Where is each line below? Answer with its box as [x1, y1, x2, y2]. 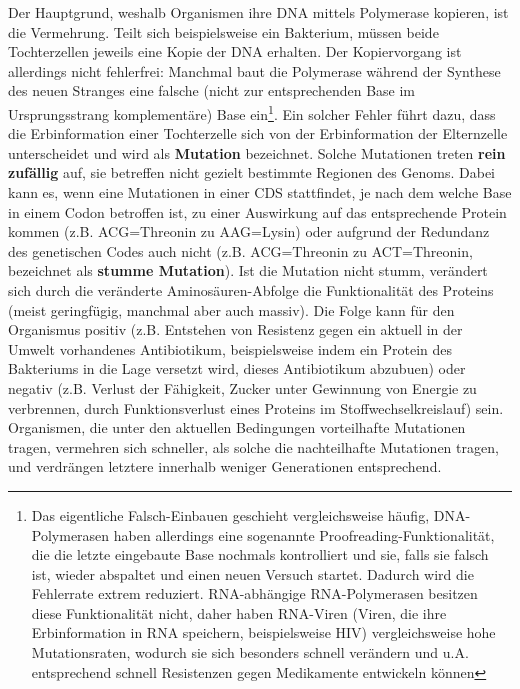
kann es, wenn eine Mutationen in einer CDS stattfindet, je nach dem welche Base [8, 182, 512, 202]
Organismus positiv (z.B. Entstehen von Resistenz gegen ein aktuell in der [8, 319, 463, 340]
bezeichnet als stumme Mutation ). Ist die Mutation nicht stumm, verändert [8, 260, 488, 281]
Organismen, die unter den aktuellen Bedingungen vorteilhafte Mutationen [8, 417, 466, 438]
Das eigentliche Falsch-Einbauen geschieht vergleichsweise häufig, [31, 504, 430, 525]
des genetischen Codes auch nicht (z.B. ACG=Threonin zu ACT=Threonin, [8, 240, 473, 261]
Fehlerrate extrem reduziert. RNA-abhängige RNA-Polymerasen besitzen [31, 583, 478, 604]
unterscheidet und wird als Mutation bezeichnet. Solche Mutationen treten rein [8, 142, 506, 163]
